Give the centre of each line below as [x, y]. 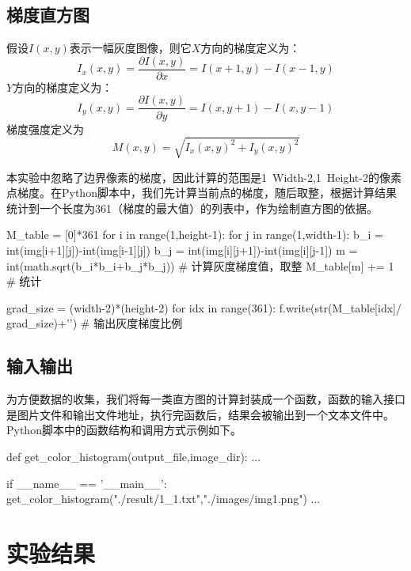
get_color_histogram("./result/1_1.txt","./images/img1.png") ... [164, 499]
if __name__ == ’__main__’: [87, 483]
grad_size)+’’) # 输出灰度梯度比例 [95, 323]
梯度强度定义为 [45, 129]
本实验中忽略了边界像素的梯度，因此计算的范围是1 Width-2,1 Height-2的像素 [204, 177]
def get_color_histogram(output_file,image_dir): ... [134, 456]
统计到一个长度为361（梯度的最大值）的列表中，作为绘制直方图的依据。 [192, 208]
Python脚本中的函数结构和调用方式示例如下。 [124, 430]
